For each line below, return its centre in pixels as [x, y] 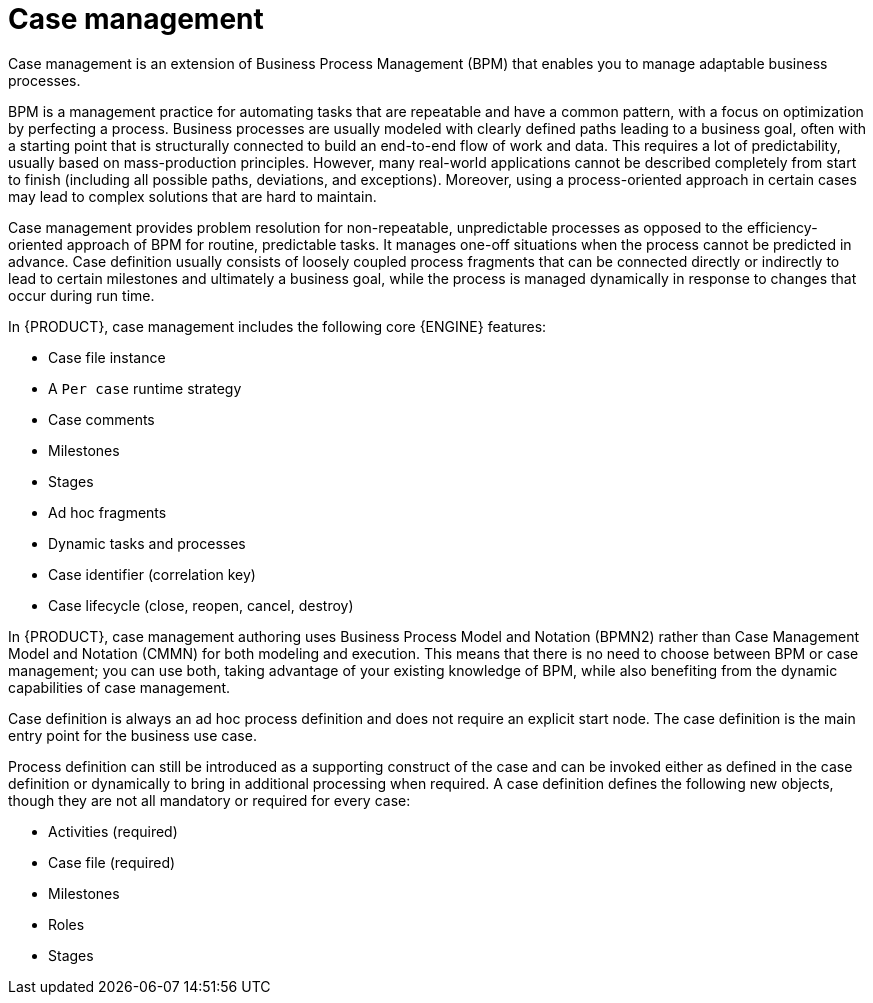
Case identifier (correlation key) [152, 574]
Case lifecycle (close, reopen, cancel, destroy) [201, 605]
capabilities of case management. [119, 687]
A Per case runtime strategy [145, 388]
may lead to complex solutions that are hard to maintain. [192, 196]
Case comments [101, 419]
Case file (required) [112, 862]
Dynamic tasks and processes [147, 543]
